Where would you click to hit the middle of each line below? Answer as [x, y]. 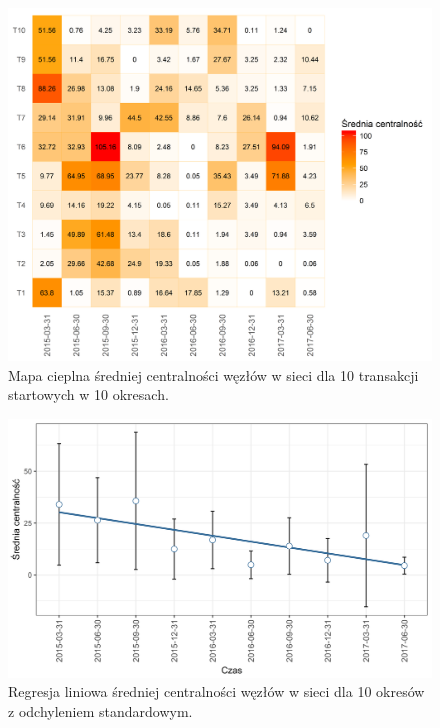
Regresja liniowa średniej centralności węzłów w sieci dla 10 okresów [216, 691]
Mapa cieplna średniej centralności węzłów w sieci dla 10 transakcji [213, 374]
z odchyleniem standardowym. [100, 710]
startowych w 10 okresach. [88, 394]
